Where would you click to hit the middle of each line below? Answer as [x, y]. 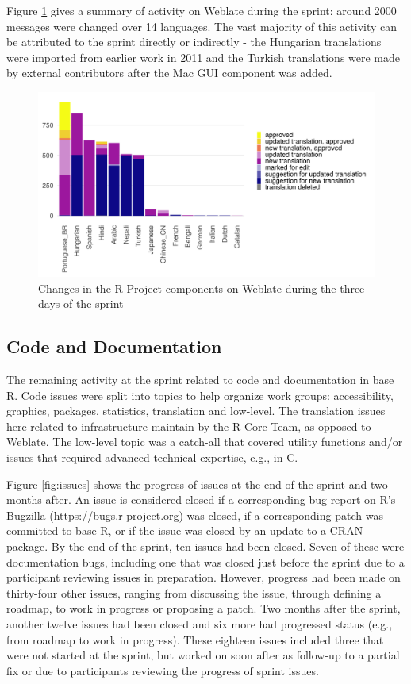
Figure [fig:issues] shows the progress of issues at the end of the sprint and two [197, 484]
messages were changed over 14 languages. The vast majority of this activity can [202, 26]
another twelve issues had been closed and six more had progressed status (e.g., [200, 623]
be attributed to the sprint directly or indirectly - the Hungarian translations [194, 42]
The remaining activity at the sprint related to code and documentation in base [200, 380]
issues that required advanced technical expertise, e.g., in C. [152, 457]
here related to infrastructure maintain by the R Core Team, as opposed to [189, 426]
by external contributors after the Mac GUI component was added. [169, 73]
